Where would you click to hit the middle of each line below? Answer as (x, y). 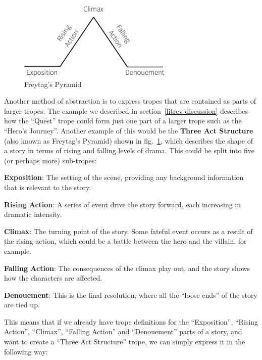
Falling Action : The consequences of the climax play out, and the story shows (127, 268)
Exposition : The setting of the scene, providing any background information (124, 177)
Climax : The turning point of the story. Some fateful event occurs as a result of (128, 231)
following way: (26, 351)
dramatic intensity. (33, 214)
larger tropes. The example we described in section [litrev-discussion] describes (126, 110)
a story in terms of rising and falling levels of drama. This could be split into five (129, 150)
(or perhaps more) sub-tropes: (50, 160)
